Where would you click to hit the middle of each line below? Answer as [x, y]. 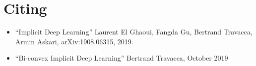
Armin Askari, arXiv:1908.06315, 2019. [74, 41]
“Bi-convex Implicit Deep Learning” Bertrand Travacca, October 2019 [122, 58]
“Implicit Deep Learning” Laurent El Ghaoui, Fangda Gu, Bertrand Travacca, [134, 32]
